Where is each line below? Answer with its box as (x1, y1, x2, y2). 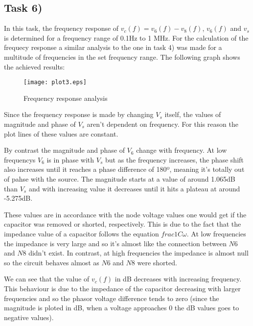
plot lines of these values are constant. (4, 128, 118, 139)
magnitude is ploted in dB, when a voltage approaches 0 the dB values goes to (4, 303, 239, 313)
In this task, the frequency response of (4, 23, 119, 33)
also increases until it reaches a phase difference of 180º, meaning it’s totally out (4, 164, 245, 174)
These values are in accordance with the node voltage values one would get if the (4, 209, 247, 219)
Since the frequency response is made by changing (4, 109, 154, 119)
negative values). (4, 312, 54, 322)
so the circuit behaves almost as (4, 257, 99, 267)
